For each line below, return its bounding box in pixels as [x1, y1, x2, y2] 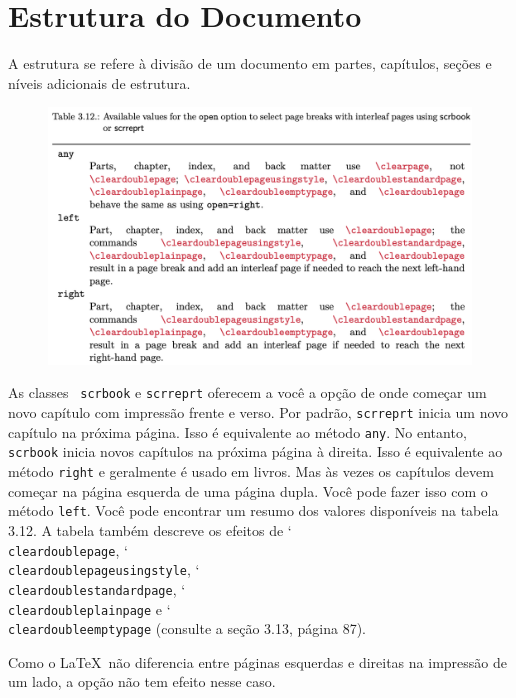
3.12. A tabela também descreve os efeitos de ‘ [8, 519, 292, 540]
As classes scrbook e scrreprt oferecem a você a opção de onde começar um [8, 382, 487, 403]
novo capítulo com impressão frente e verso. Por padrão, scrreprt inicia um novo [8, 402, 509, 423]
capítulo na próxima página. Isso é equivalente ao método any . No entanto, [8, 421, 467, 442]
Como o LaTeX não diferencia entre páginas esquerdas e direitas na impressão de [8, 651, 507, 672]
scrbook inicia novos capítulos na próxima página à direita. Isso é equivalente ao [8, 441, 503, 462]
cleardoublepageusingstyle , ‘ [8, 559, 200, 580]
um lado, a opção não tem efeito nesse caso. [8, 671, 276, 692]
